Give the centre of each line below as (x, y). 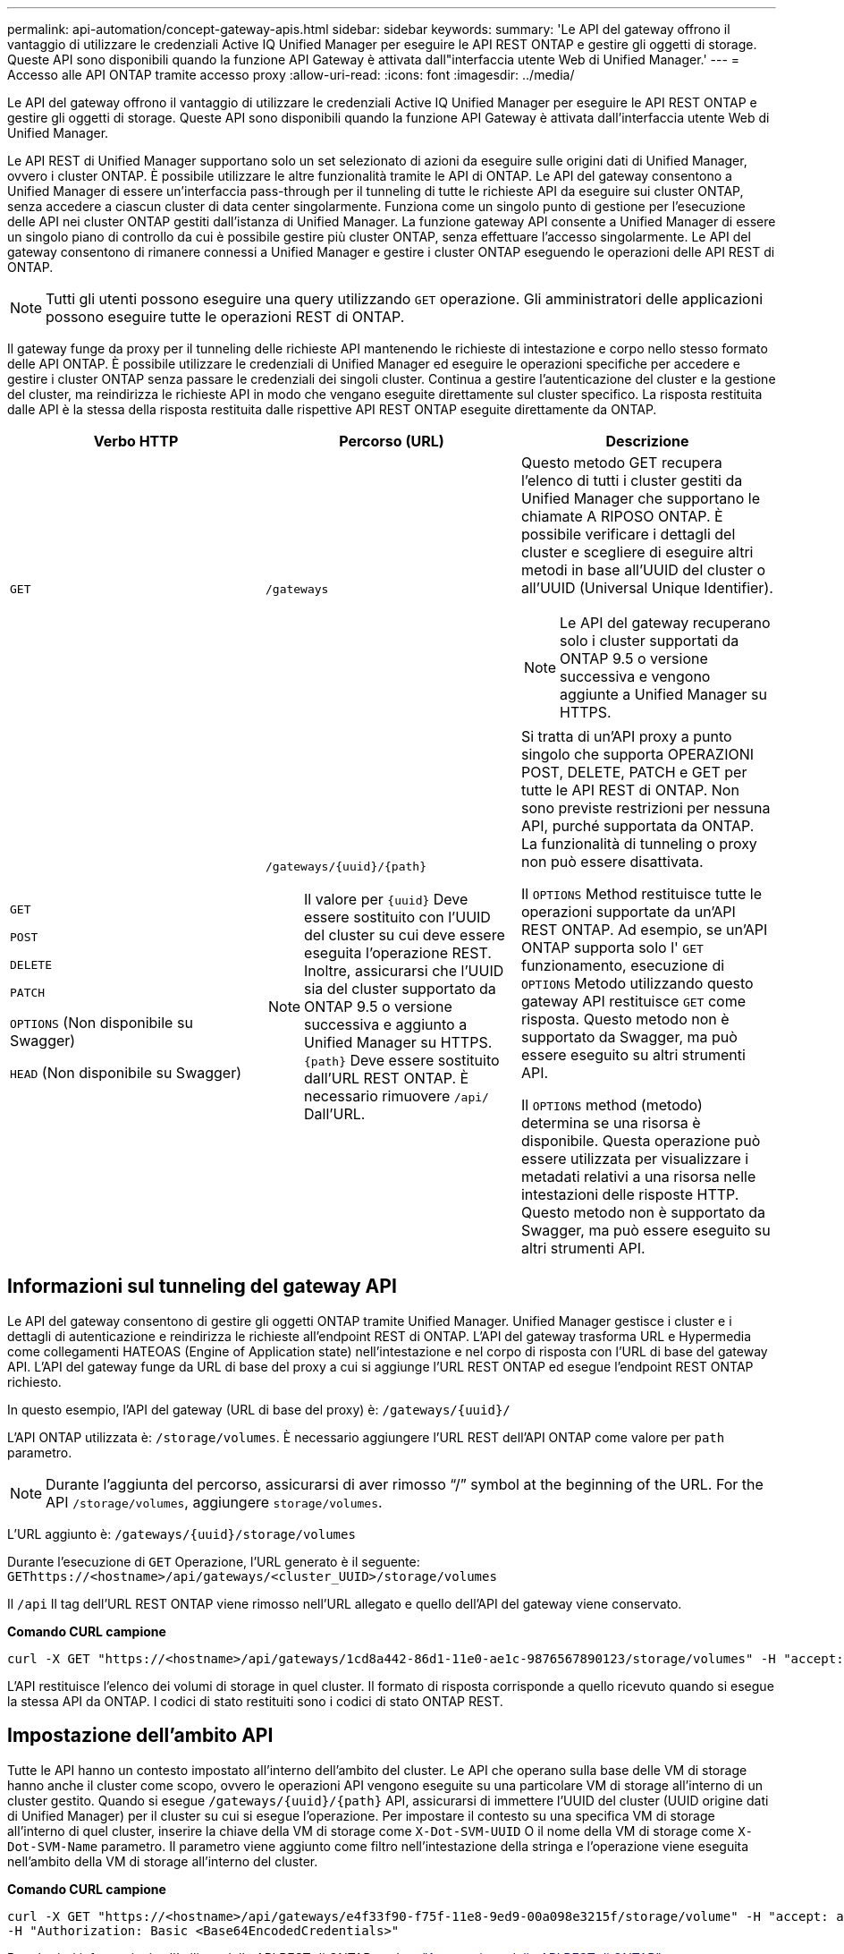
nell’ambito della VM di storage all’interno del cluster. (163, 1861)
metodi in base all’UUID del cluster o (643, 570)
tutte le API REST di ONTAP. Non (630, 790)
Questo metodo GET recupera (621, 463)
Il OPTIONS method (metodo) (612, 1105)
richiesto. (34, 1381)
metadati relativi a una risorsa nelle (638, 1177)
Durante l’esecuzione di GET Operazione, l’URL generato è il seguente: (214, 1561)
